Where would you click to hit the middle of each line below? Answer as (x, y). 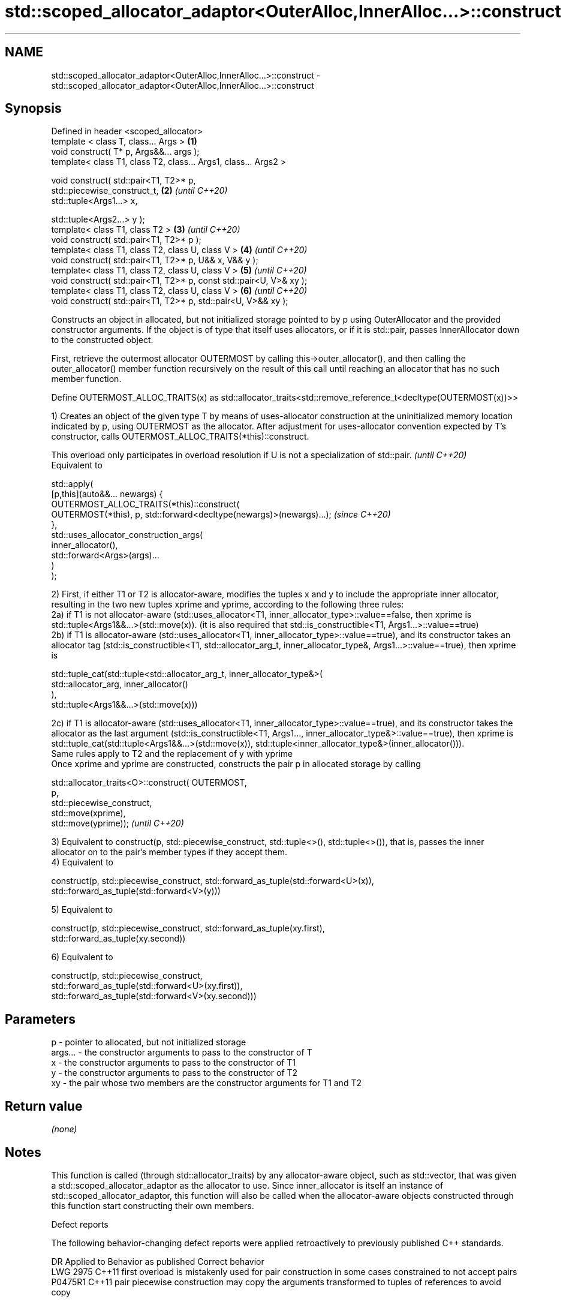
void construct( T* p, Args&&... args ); (125, 152)
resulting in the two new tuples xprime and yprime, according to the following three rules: (228, 605)
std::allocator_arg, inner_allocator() (120, 684)
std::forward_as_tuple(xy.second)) (118, 939)
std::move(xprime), (88, 813)
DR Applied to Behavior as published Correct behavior (158, 1261)
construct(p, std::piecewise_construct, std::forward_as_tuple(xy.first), (188, 928)
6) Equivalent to (82, 957)
